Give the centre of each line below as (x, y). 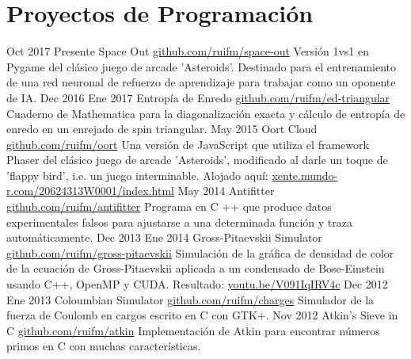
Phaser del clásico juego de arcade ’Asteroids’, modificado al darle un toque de (197, 160)
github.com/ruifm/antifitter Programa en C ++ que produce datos (169, 206)
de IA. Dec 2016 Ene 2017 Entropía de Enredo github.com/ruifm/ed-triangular (198, 97)
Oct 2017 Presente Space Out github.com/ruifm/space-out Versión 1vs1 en (188, 51)
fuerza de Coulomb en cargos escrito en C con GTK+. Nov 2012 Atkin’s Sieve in (202, 315)
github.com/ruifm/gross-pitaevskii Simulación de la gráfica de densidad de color (200, 252)
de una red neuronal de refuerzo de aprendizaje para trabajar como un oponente (201, 82)
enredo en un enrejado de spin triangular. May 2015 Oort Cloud (162, 129)
